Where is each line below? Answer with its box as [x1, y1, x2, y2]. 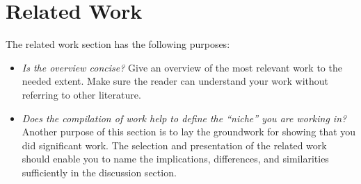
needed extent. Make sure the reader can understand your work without [22, 74, 329, 88]
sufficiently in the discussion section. [22, 165, 177, 179]
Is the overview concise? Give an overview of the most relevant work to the [22, 60, 342, 74]
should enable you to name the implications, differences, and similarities [22, 151, 329, 166]
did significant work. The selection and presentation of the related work [22, 137, 327, 152]
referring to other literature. [22, 87, 141, 101]
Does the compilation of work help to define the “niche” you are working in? [22, 110, 347, 125]
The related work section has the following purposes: [6, 37, 230, 51]
